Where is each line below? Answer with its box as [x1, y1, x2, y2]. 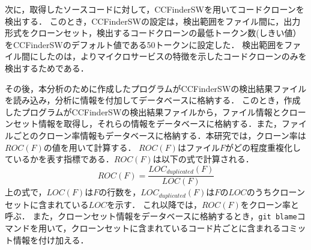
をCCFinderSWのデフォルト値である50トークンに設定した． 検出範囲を [5, 38, 285, 50]
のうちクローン [246, 186, 305, 198]
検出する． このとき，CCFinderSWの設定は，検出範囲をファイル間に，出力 [5, 14, 301, 27]
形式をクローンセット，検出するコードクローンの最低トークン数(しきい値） [5, 26, 301, 39]
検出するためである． [5, 61, 89, 74]
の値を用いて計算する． [43, 141, 136, 153]
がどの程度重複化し [225, 141, 301, 153]
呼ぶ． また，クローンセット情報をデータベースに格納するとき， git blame [5, 210, 297, 222]
